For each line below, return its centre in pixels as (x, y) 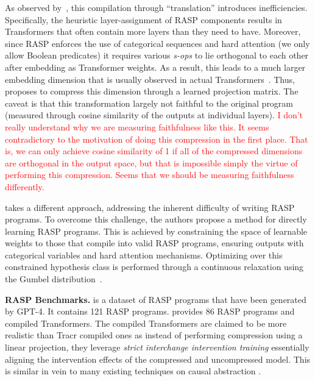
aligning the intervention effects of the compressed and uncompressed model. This (158, 359)
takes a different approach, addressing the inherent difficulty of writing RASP (150, 207)
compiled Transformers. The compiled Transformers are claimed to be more (146, 323)
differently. (25, 186)
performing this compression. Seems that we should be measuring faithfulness (150, 175)
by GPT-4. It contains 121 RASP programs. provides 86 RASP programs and (150, 311)
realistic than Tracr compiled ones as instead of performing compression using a (154, 335)
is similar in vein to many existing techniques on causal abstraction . (133, 371)
